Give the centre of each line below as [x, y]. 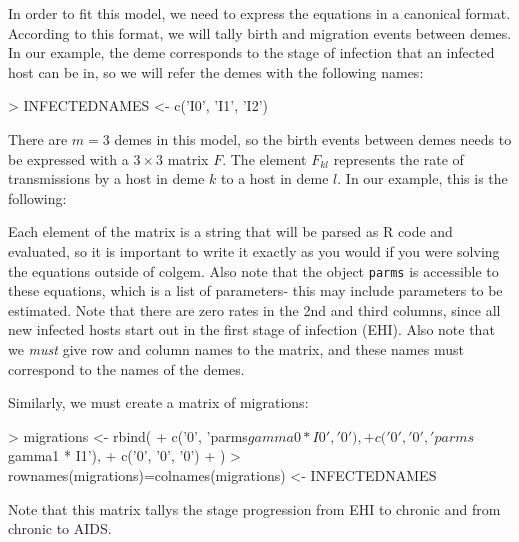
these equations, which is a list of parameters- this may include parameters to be [255, 290]
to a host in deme [275, 178]
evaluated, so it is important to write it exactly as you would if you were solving [254, 250]
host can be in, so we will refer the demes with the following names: [216, 71]
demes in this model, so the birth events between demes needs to [313, 138]
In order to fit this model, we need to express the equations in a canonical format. [259, 13]
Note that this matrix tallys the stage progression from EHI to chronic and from [254, 508]
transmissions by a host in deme [106, 178]
